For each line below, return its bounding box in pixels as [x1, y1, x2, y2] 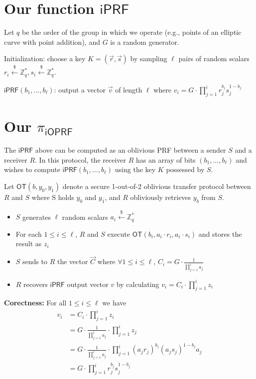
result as [15, 238, 42, 249]
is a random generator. [110, 36, 179, 47]
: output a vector [54, 85, 106, 95]
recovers [23, 279, 48, 289]
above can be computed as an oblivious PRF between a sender [35, 144, 226, 155]
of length [115, 85, 142, 95]
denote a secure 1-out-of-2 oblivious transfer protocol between [62, 181, 251, 191]
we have [102, 297, 127, 308]
